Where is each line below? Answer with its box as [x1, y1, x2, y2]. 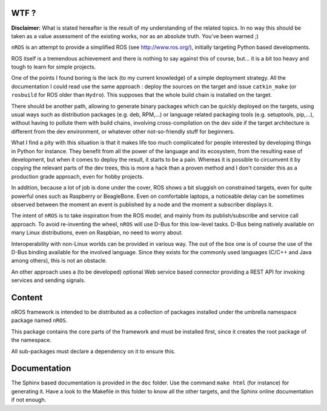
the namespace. [11, 337, 51, 344]
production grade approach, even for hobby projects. [11, 173, 144, 180]
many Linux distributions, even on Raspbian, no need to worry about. [11, 229, 183, 236]
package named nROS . [11, 317, 68, 324]
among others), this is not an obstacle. [11, 257, 107, 265]
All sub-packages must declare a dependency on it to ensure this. [11, 347, 176, 355]
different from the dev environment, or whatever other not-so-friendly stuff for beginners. [11, 128, 235, 135]
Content [11, 292, 43, 303]
